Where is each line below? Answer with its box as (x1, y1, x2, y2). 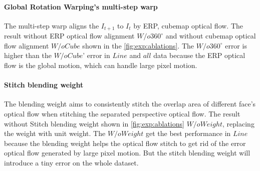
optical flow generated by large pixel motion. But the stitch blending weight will (4, 147, 250, 158)
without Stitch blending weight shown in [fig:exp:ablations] (4, 118, 184, 128)
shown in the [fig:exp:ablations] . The (82, 40, 194, 50)
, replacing (222, 118, 254, 128)
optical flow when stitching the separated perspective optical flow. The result (4, 108, 240, 119)
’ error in (83, 50, 110, 60)
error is (225, 40, 247, 50)
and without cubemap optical (165, 30, 256, 41)
